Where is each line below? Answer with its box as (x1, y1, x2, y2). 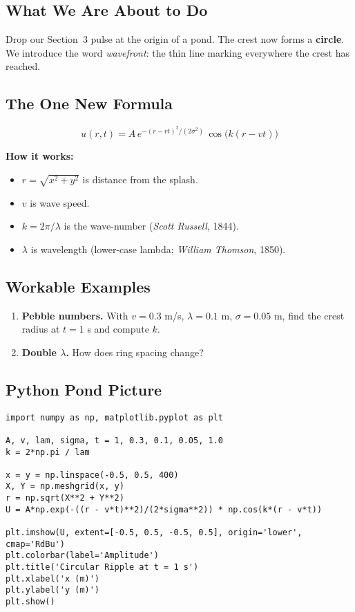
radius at (21, 322, 60, 336)
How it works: (6, 149, 74, 163)
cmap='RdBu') (6, 539, 65, 549)
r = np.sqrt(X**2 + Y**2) (6, 493, 124, 503)
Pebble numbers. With (21, 308, 128, 322)
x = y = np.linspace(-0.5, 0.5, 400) (6, 470, 179, 480)
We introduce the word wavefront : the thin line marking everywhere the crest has (6, 45, 349, 59)
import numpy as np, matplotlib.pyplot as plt (6, 412, 223, 423)
